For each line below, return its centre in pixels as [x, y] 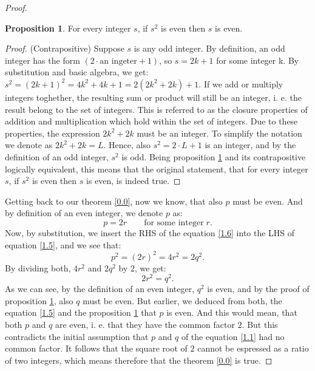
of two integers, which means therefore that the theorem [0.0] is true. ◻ [139, 360]
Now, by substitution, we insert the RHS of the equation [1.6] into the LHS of [150, 232]
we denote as [29, 145]
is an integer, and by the [250, 145]
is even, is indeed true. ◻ [134, 181]
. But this [260, 325]
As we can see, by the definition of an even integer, [100, 289]
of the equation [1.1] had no [233, 336]
